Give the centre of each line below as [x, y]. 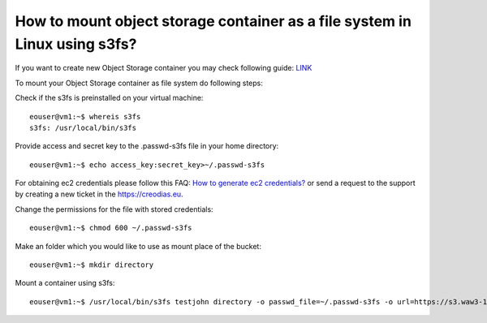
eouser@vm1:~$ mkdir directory [92, 265]
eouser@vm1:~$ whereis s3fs [85, 116]
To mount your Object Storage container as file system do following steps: [139, 83]
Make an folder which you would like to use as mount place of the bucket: [138, 246]
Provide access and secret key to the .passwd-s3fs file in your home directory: [147, 146]
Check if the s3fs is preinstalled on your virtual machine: [109, 98]
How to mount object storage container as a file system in [213, 21]
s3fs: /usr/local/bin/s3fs [83, 127]
